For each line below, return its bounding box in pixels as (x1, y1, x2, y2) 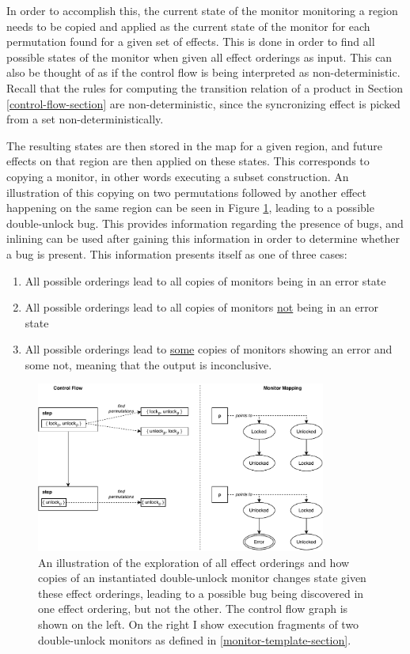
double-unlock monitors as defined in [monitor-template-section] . (38, 631, 351, 648)
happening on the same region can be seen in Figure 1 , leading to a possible (6, 199, 374, 216)
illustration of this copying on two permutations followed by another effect (6, 183, 366, 200)
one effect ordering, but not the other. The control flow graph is (38, 600, 348, 617)
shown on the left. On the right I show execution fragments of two (38, 615, 359, 632)
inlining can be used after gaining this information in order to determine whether (6, 230, 401, 247)
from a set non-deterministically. (6, 111, 164, 127)
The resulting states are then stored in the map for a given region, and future (6, 137, 382, 153)
